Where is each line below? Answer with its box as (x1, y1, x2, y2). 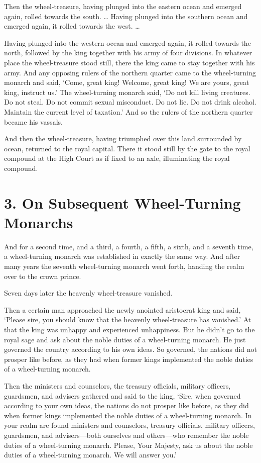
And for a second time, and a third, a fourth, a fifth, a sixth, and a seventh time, (4, 241, 253, 251)
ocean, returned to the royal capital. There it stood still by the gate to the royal (4, 143, 250, 153)
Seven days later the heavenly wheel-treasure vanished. (4, 288, 173, 298)
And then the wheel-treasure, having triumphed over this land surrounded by (4, 133, 242, 144)
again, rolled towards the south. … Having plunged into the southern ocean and (4, 11, 248, 21)
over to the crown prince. (4, 270, 81, 281)
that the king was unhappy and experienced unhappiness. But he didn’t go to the (4, 324, 255, 334)
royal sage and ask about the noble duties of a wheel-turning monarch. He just (4, 334, 246, 344)
